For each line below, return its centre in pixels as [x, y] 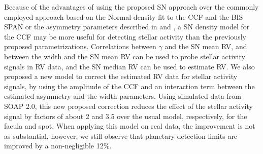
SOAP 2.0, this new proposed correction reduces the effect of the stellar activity [128, 106]
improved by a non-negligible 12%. [58, 146]
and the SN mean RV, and [206, 46]
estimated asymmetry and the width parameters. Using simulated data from [123, 96]
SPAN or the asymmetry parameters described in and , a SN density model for [127, 27]
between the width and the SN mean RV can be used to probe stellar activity [125, 56]
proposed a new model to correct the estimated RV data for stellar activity [121, 76]
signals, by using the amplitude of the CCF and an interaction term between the [129, 86]
